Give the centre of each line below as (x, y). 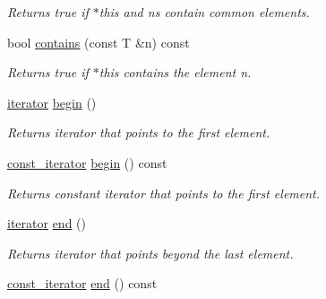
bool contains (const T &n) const (99, 42)
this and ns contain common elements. (204, 12)
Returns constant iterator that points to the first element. (164, 193)
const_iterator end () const (82, 283)
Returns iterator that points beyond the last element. (150, 253)
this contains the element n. (175, 72)
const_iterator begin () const (87, 162)
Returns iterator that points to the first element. (139, 132)
